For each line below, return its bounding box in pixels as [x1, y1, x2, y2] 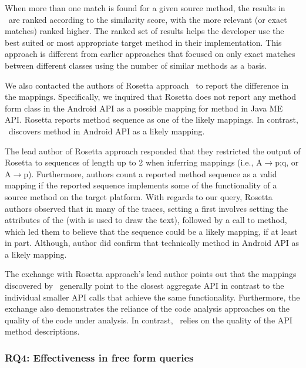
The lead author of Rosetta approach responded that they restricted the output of [5, 144, 301, 157]
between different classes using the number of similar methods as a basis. [5, 59, 267, 71]
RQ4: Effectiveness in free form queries [5, 350, 194, 364]
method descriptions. [5, 325, 80, 337]
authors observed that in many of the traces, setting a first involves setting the [5, 202, 288, 214]
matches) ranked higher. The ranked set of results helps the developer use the [5, 25, 284, 37]
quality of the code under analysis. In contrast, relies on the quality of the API [5, 313, 292, 326]
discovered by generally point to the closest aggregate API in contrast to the [5, 279, 284, 292]
